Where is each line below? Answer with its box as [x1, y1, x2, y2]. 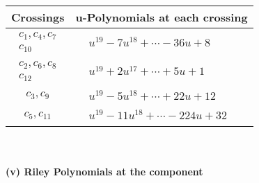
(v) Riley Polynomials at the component [6, 164, 203, 178]
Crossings [11, 9, 65, 25]
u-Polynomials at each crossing [75, 9, 248, 25]
